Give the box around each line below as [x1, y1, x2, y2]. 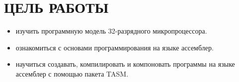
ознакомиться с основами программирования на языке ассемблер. [15, 42, 214, 52]
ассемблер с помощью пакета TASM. [15, 68, 129, 79]
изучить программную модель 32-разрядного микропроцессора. [15, 26, 207, 36]
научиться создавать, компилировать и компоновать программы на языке [15, 59, 235, 69]
